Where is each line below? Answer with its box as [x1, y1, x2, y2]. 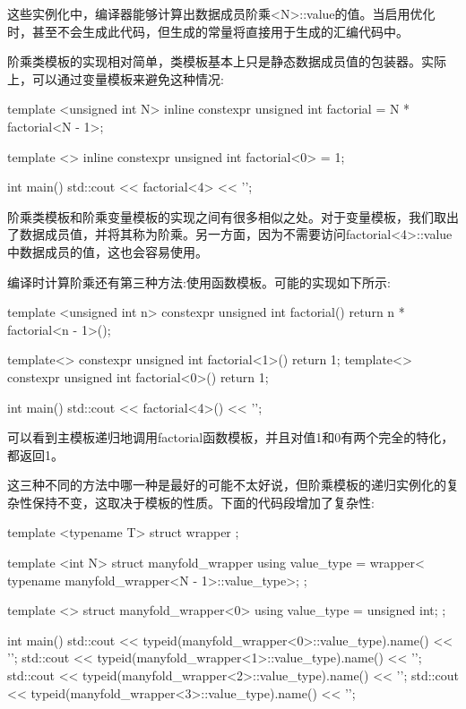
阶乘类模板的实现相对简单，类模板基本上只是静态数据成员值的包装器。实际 [7, 52, 446, 71]
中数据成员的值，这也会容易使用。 [7, 242, 208, 261]
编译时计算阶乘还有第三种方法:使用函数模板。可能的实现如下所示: [7, 272, 391, 291]
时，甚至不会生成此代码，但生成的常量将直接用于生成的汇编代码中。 [7, 21, 409, 40]
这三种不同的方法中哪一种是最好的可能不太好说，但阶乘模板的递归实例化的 [7, 475, 446, 494]
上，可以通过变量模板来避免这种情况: [7, 69, 224, 88]
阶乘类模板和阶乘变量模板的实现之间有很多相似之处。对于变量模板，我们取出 [7, 207, 459, 226]
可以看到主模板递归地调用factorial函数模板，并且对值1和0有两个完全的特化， [7, 428, 454, 447]
